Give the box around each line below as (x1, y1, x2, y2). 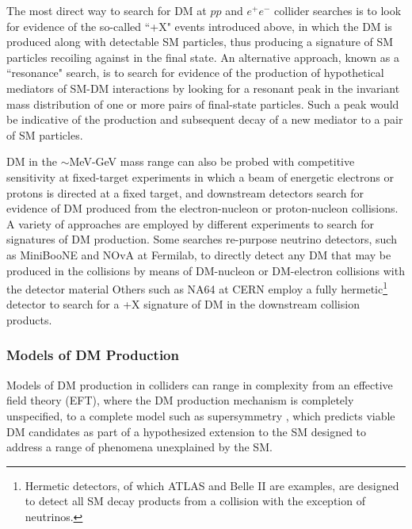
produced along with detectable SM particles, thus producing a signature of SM (6, 33, 394, 50)
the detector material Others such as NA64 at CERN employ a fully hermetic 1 (6, 278, 388, 297)
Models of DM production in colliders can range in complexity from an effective (6, 376, 393, 393)
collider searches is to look (274, 2, 402, 18)
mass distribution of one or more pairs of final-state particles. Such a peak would (6, 95, 399, 112)
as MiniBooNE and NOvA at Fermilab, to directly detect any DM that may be (6, 246, 391, 263)
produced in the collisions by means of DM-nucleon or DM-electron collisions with (6, 262, 405, 278)
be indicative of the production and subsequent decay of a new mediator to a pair (6, 111, 403, 128)
